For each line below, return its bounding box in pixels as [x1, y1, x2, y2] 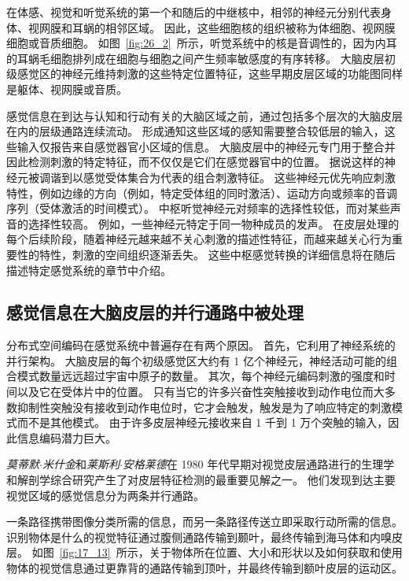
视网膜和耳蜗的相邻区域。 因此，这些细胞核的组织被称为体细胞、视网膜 [28, 19, 396, 35]
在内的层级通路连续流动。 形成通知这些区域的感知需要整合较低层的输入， [6, 123, 385, 139]
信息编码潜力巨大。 [17, 429, 116, 446]
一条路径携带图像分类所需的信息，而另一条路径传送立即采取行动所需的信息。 [6, 513, 403, 530]
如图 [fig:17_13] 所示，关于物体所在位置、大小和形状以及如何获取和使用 [31, 544, 403, 561]
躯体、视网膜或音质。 [17, 80, 127, 97]
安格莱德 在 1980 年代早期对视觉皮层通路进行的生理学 [122, 456, 395, 472]
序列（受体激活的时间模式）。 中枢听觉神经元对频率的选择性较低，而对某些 [6, 200, 390, 216]
